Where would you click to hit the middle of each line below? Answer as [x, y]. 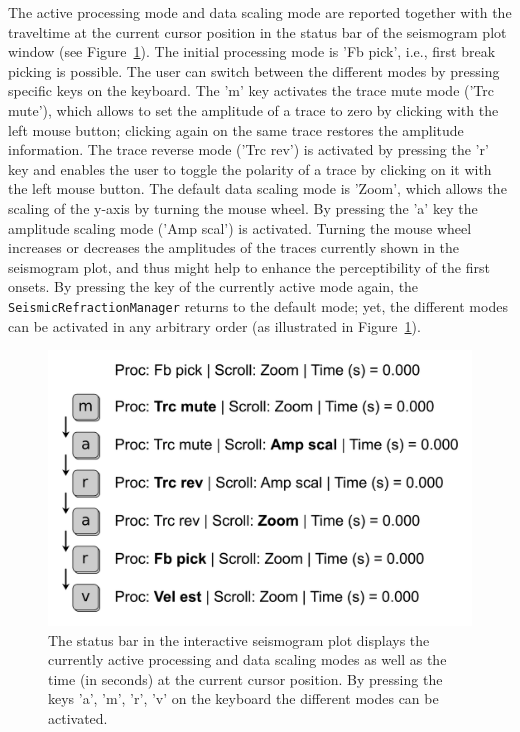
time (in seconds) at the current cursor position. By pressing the [245, 678]
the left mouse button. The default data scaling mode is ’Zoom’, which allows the [257, 188]
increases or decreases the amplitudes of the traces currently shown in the [234, 247]
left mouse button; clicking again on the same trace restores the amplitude [236, 129]
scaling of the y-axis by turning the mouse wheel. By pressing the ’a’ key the [243, 207]
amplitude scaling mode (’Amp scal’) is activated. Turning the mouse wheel [240, 227]
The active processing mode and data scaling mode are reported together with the [260, 12]
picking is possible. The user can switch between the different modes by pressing [254, 70]
